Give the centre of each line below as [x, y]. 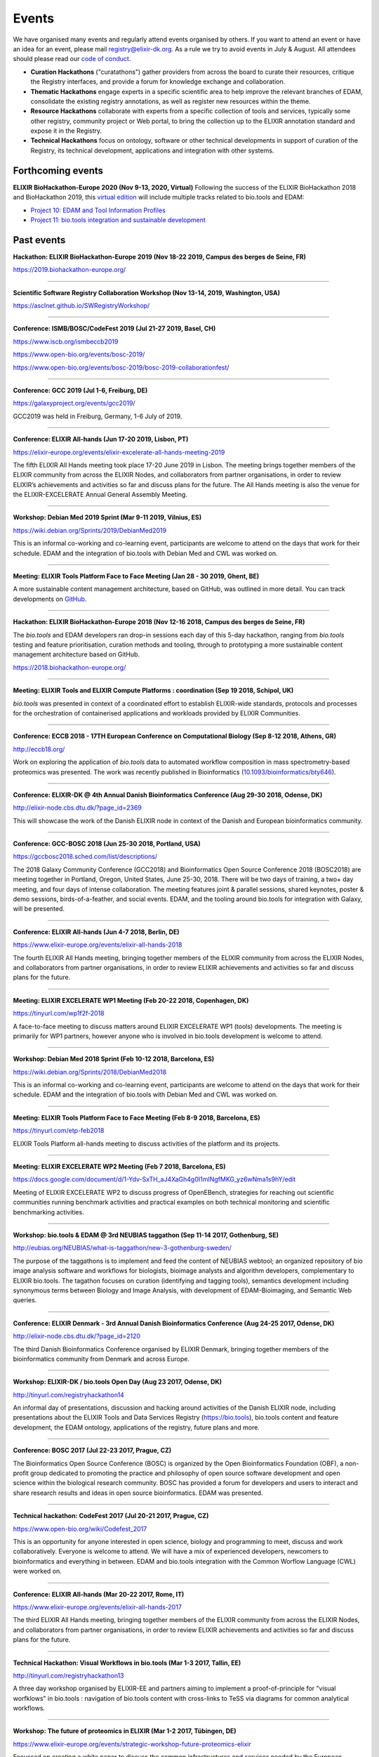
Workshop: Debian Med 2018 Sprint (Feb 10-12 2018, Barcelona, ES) [114, 1059]
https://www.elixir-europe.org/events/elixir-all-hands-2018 [98, 945]
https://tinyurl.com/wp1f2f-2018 [59, 1013]
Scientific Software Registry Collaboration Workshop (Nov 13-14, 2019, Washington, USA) [147, 292]
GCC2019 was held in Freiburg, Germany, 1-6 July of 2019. [98, 416]
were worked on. [38, 1571]
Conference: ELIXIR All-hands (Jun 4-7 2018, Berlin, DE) [96, 932]
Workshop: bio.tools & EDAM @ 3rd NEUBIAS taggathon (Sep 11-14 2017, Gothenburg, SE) [146, 1235]
